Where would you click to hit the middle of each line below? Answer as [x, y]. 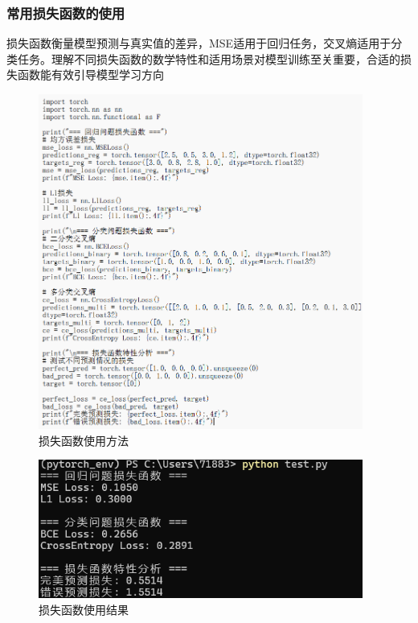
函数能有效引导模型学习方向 [90, 74]
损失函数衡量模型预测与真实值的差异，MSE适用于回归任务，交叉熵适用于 [199, 43]
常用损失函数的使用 [66, 12]
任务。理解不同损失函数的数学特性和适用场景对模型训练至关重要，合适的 [209, 58]
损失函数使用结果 [84, 609]
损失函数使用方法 [84, 440]
